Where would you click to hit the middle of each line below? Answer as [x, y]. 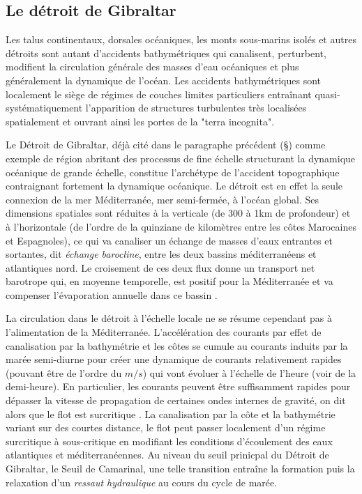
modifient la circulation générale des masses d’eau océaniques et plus [152, 67]
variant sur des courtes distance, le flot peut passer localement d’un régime [166, 427]
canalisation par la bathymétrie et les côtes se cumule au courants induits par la [177, 345]
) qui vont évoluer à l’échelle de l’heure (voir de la [249, 372]
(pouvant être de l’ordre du [64, 372]
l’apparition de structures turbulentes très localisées [196, 108]
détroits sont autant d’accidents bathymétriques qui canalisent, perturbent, [166, 53]
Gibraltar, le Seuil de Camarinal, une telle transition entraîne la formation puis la [180, 469]
